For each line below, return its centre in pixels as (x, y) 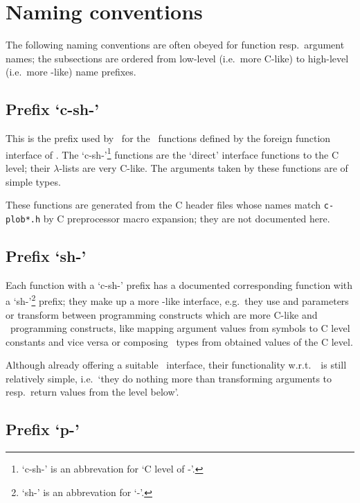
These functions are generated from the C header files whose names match (163, 205)
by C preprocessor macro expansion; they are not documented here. (187, 218)
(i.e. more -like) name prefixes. (71, 72)
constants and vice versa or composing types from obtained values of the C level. (179, 341)
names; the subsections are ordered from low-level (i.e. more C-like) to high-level (177, 58)
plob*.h (23, 219)
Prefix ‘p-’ (43, 429)
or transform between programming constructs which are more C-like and (162, 314)
